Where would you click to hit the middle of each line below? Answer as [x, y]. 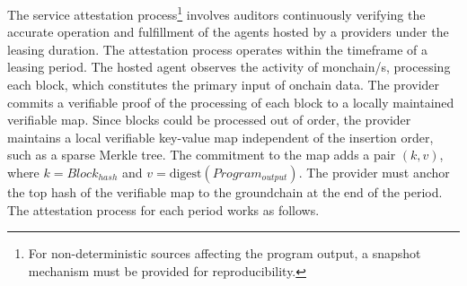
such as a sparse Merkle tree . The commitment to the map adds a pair [202, 155]
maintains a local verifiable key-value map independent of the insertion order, [220, 137]
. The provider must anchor [374, 172]
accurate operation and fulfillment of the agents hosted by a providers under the [228, 32]
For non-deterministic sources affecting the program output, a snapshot [225, 253]
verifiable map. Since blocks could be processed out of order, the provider [209, 120]
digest [185, 174]
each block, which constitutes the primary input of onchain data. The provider [224, 85]
